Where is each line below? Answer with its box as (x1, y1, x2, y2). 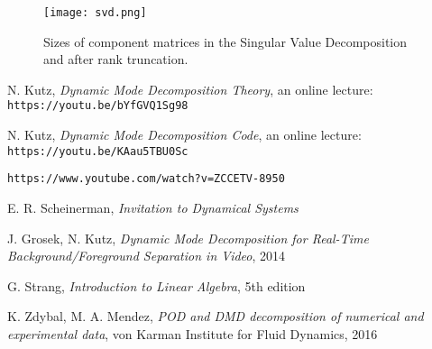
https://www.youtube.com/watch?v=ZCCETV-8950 (7, 172, 285, 186)
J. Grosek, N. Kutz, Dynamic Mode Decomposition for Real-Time (7, 228, 369, 247)
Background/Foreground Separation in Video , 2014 (7, 246, 286, 265)
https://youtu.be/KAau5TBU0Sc (7, 144, 188, 158)
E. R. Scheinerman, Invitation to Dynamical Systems (7, 198, 299, 216)
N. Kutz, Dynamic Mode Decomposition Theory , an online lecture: (7, 79, 373, 98)
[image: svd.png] (43, 6, 147, 19)
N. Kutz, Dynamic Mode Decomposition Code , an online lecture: (7, 125, 362, 144)
